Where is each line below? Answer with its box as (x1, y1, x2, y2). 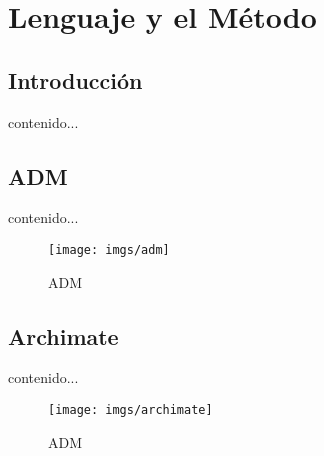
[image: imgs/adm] (48, 242, 170, 257)
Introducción (8, 64, 143, 95)
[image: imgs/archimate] (48, 403, 213, 418)
